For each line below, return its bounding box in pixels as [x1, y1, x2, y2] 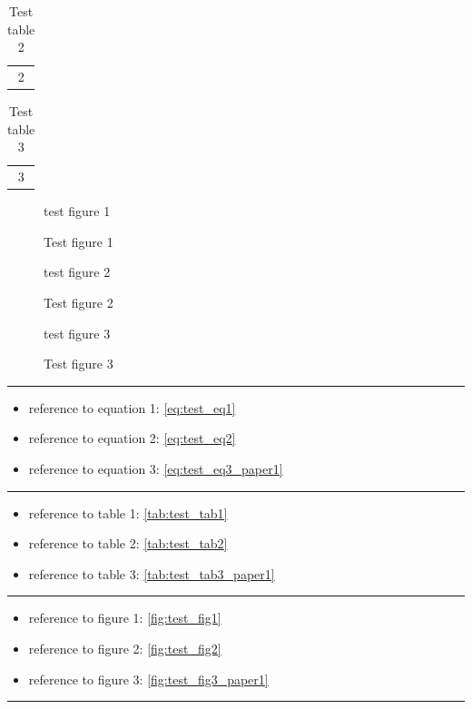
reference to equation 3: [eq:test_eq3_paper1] [28, 459, 283, 478]
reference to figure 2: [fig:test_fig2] [28, 638, 221, 657]
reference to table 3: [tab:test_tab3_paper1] [28, 564, 275, 583]
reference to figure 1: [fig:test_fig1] [28, 608, 221, 627]
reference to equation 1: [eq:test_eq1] [28, 398, 236, 417]
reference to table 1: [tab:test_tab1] [28, 503, 228, 522]
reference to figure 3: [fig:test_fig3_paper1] [28, 669, 269, 688]
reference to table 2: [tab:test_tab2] [28, 534, 228, 553]
